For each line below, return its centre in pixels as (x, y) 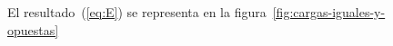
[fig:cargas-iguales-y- (329, 12)
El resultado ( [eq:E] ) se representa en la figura (137, 12)
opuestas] (33, 29)
